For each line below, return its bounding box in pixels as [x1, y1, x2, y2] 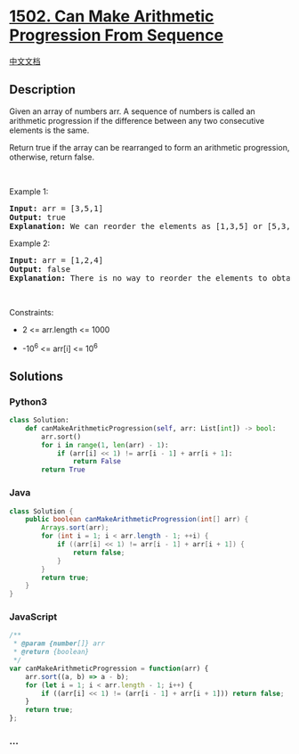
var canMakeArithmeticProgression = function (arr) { [9, 664, 209, 673]
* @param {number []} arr [12, 639, 105, 648]
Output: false [9, 264, 71, 274]
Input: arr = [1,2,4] [9, 255, 104, 265]
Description [9, 82, 76, 97]
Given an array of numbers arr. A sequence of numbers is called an [9, 105, 255, 117]
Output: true [9, 212, 67, 222]
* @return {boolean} [12, 648, 90, 657]
